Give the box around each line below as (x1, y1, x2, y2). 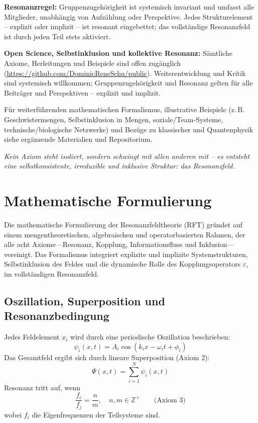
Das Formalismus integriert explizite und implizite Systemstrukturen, (35, 248, 248, 259)
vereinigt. (4, 248, 33, 259)
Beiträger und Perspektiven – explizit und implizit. (4, 87, 161, 98)
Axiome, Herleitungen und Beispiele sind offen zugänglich (4, 57, 181, 68)
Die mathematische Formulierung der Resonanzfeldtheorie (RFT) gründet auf (4, 219, 243, 230)
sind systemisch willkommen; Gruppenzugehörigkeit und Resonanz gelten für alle (4, 77, 253, 88)
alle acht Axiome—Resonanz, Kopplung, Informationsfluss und (4, 239, 197, 249)
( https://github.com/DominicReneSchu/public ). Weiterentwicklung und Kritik (4, 67, 246, 78)
